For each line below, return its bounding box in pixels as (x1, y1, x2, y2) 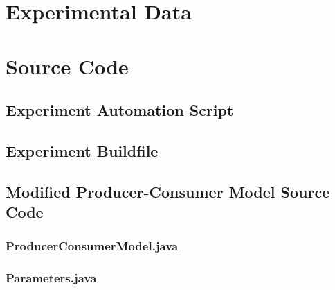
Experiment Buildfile (6, 139, 159, 161)
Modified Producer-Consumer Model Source (6, 180, 330, 202)
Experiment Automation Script (6, 99, 234, 121)
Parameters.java (6, 269, 97, 287)
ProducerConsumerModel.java (6, 237, 179, 255)
